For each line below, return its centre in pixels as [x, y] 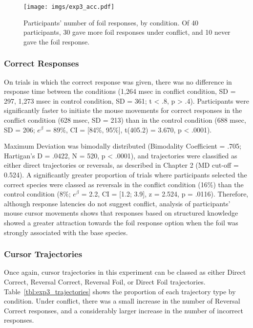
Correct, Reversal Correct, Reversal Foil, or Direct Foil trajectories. [105, 281]
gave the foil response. [57, 41]
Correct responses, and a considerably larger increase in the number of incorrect [124, 310]
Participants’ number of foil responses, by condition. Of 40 [111, 22]
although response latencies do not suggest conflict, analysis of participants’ [117, 203]
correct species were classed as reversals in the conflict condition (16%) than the [124, 184]
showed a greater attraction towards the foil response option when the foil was [121, 222]
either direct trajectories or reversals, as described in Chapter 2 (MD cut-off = [121, 165]
